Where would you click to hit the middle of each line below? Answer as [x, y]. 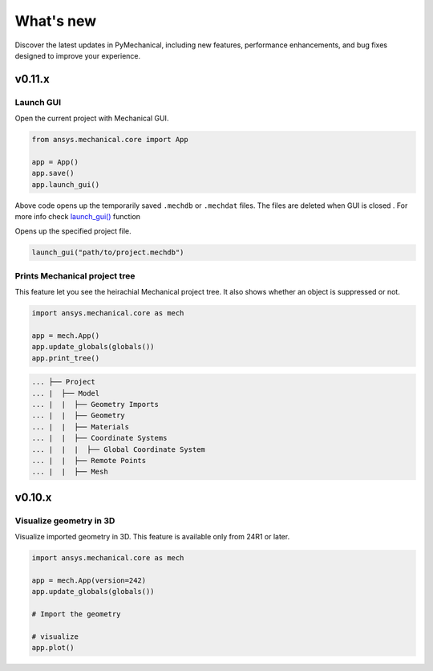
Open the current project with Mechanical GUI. [92, 118]
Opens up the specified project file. [73, 231]
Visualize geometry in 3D [65, 520]
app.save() [53, 173]
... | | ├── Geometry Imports [95, 405]
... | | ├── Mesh [70, 472]
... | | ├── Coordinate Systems [99, 438]
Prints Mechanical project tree [75, 275]
